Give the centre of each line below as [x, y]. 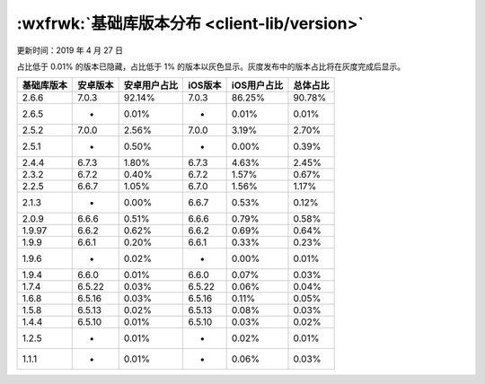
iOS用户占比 [257, 85]
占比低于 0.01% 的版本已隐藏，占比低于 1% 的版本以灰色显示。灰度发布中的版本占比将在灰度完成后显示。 [211, 66]
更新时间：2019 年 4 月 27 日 [70, 50]
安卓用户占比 [151, 85]
